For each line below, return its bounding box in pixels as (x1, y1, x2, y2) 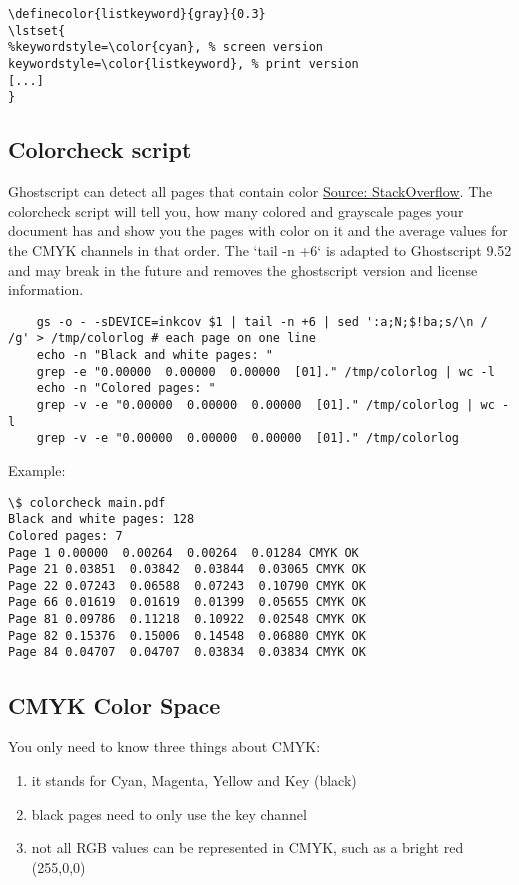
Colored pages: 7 (8, 528, 123, 543)
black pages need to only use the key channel (31, 803, 307, 824)
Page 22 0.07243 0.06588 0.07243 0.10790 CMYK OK (8, 578, 366, 593)
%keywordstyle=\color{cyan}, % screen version (8, 40, 323, 55)
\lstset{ (8, 23, 66, 38)
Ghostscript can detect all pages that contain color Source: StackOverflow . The (8, 181, 493, 202)
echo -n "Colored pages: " (36, 381, 216, 396)
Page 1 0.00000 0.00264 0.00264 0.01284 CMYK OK (8, 545, 359, 560)
